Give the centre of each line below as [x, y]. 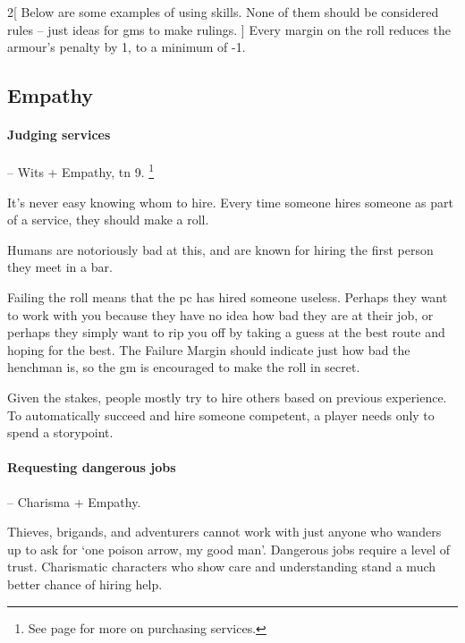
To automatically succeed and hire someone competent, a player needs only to [221, 415]
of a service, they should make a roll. [108, 220]
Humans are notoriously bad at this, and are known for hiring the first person [220, 249]
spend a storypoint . [60, 432]
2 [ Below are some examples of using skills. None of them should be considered [223, 12]
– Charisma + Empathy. [74, 501]
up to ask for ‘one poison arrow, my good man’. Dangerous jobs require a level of [229, 549]
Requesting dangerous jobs [92, 467]
